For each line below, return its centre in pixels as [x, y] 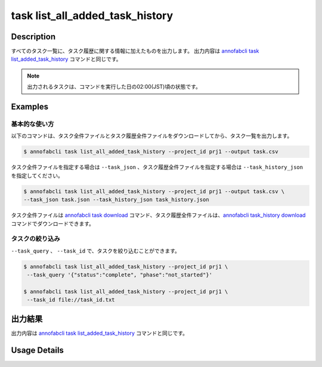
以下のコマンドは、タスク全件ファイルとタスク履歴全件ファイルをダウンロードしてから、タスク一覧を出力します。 [152, 136]
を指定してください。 [37, 175]
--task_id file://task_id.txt [71, 300]
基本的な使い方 [32, 124]
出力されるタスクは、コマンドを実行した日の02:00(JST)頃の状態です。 [114, 87]
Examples [30, 107]
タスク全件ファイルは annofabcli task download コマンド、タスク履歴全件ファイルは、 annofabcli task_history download [158, 215]
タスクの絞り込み [35, 239]
